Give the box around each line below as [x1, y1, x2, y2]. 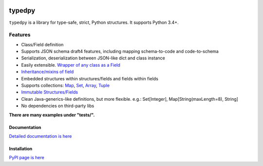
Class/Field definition [21, 41, 64, 47]
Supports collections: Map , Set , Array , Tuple [21, 83, 110, 88]
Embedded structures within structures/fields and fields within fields [21, 75, 158, 81]
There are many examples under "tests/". [9, 112, 95, 118]
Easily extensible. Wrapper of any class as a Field [21, 62, 120, 68]
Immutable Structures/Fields [21, 89, 78, 95]
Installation [9, 146, 33, 151]
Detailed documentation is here [9, 133, 72, 139]
